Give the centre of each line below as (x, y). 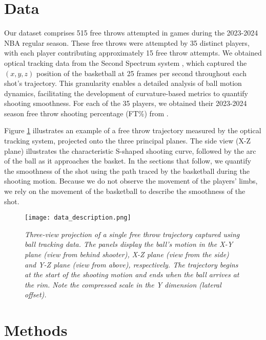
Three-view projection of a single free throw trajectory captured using (132, 234)
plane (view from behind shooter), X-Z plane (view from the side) (127, 254)
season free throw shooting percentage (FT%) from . (86, 113)
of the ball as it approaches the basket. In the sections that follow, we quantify (128, 161)
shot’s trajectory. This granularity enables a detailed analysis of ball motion (123, 83)
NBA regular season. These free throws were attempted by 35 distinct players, (127, 42)
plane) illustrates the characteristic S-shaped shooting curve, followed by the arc (130, 150)
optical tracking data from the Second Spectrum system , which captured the (126, 62)
